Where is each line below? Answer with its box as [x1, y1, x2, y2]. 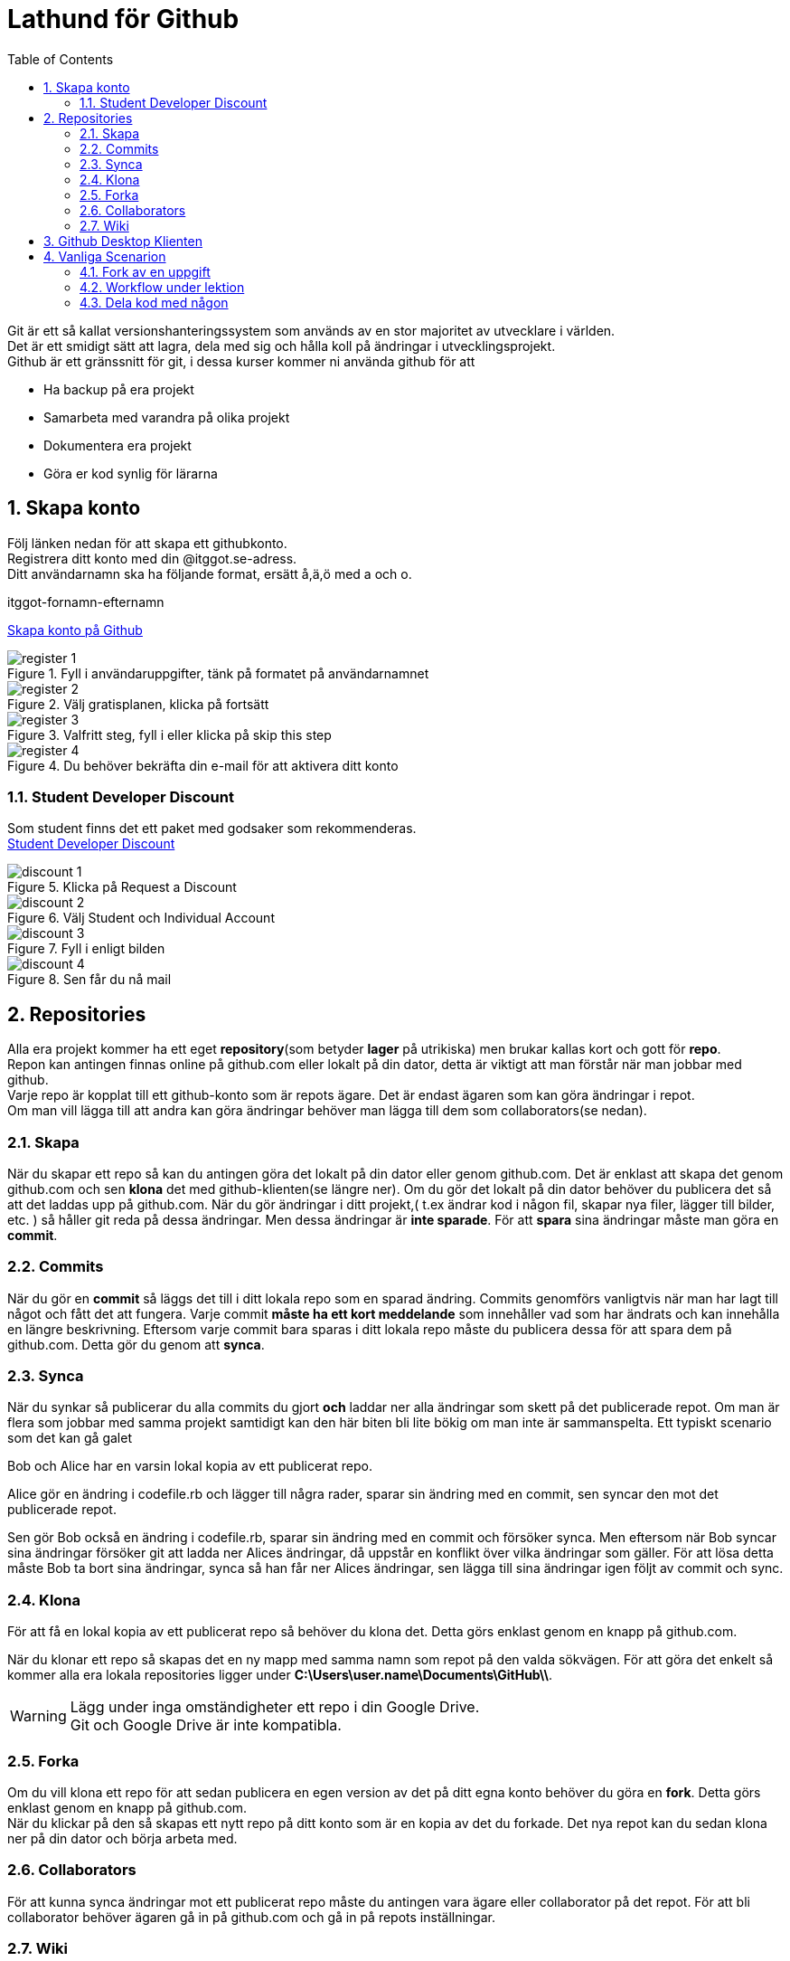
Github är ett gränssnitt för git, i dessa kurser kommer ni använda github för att [7, 353, 475, 369]
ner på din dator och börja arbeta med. [7, 1830, 238, 1846]
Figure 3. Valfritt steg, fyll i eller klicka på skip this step [7, 726, 332, 743]
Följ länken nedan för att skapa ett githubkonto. [7, 535, 287, 551]
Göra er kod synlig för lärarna [43, 465, 218, 481]
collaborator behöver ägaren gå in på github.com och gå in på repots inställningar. [7, 1909, 495, 1925]
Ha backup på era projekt [43, 381, 194, 397]
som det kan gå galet [7, 1430, 132, 1446]
